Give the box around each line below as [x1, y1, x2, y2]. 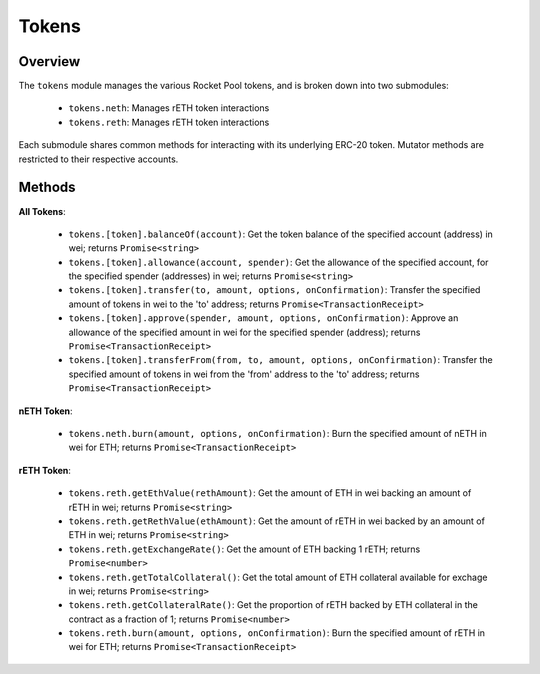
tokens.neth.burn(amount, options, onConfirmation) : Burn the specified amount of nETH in [68, 428, 487, 439]
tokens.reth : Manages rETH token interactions [68, 116, 270, 128]
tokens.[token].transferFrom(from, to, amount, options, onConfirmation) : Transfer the [68, 354, 494, 366]
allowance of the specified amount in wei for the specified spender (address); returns [68, 326, 421, 338]
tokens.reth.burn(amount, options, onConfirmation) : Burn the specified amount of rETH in [68, 627, 485, 639]
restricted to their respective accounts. [18, 153, 179, 165]
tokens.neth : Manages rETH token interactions [68, 102, 270, 114]
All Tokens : [18, 205, 66, 217]
